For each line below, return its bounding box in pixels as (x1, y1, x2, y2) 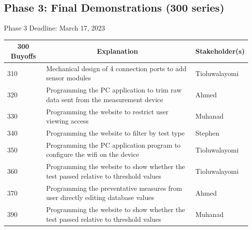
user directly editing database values (46, 192, 154, 202)
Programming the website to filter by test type (46, 128, 185, 138)
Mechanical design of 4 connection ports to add (46, 63, 187, 73)
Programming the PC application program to (46, 139, 181, 150)
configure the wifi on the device (46, 149, 139, 159)
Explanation (96, 46, 138, 56)
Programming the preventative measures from (46, 183, 182, 193)
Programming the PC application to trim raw (46, 85, 182, 95)
